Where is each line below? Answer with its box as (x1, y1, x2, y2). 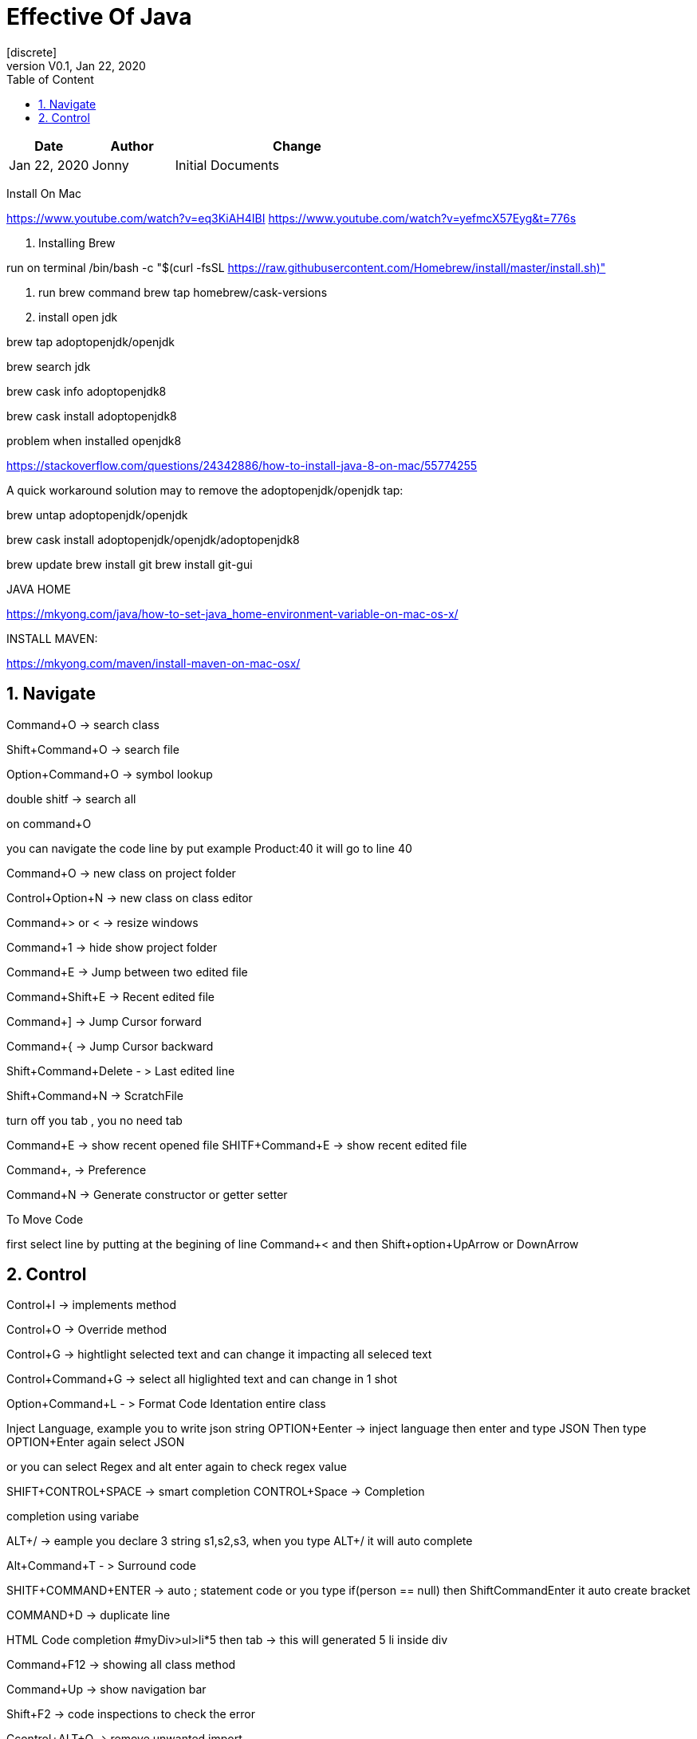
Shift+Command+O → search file (6, 742, 179, 756)
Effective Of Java (6, 3, 192, 30)
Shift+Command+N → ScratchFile (6, 1088, 183, 1102)
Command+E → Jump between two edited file (6, 964, 248, 979)
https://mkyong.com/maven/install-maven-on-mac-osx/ (6, 656, 301, 670)
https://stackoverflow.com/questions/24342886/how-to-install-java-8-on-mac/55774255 (6, 458, 478, 472)
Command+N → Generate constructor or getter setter (6, 1187, 288, 1201)
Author (110, 137, 154, 154)
